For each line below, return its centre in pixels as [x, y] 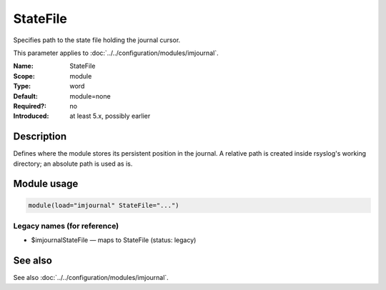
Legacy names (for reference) [66, 226]
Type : [22, 86]
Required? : [30, 106]
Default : [26, 96]
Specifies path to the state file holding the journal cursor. [97, 40]
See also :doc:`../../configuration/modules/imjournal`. [91, 278]
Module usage [46, 184]
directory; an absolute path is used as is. [73, 164]
